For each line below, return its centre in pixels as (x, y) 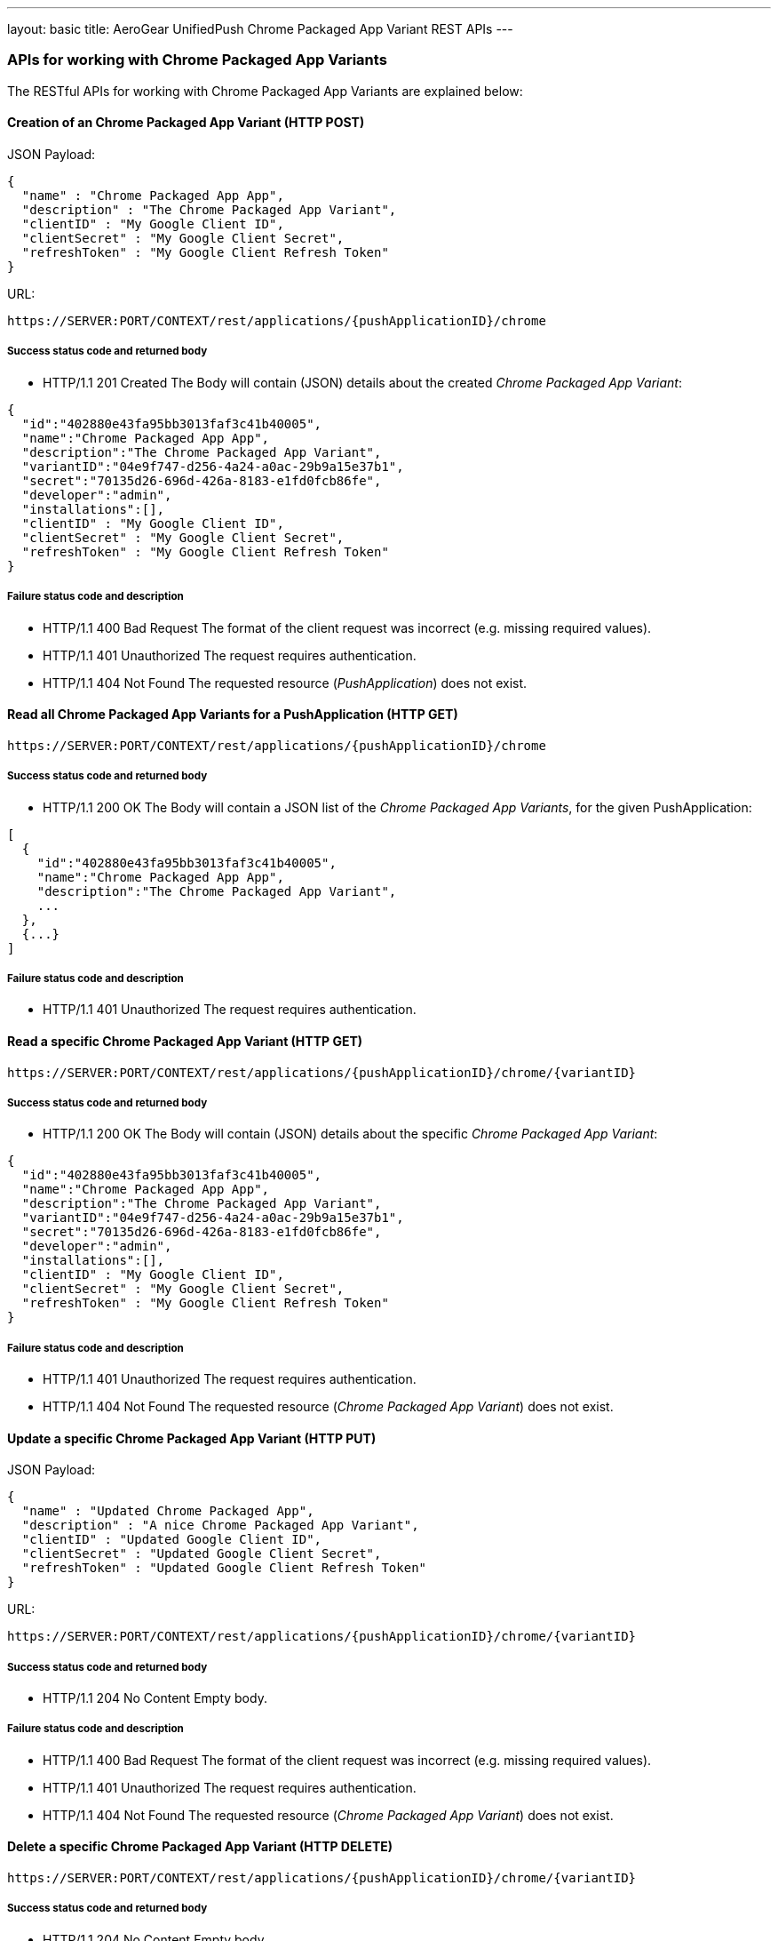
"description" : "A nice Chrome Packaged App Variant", (220, 1526)
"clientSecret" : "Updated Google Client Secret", (202, 1554)
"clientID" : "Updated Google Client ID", (172, 1540)
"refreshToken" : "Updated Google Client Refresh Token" (224, 1568)
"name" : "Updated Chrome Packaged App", (168, 1511)
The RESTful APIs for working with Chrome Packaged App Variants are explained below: (265, 91)
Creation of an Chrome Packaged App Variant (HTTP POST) (186, 123)
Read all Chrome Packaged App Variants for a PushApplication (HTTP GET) (233, 715)
